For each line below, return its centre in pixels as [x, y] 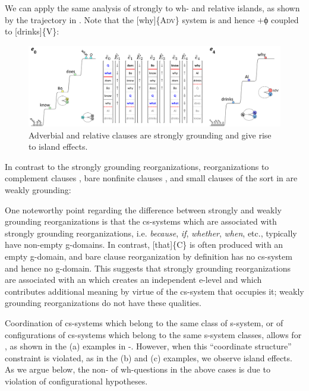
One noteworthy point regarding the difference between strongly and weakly [143, 209]
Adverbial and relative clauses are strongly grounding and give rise [150, 135]
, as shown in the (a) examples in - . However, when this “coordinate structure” [148, 346]
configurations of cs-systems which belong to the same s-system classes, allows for [153, 334]
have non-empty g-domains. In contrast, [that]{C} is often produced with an [144, 245]
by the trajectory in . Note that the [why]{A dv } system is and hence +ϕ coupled [152, 19]
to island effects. [58, 146]
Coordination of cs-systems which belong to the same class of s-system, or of [144, 322]
